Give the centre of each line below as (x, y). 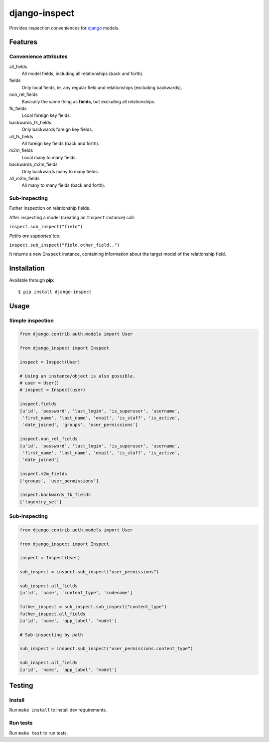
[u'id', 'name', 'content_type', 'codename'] (76, 593)
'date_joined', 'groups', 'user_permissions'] (80, 425)
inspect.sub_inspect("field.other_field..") (65, 245)
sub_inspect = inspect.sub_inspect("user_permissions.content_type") (106, 649)
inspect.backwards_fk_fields (55, 495)
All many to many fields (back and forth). (64, 185)
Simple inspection (32, 321)
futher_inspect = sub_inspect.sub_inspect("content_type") (93, 607)
